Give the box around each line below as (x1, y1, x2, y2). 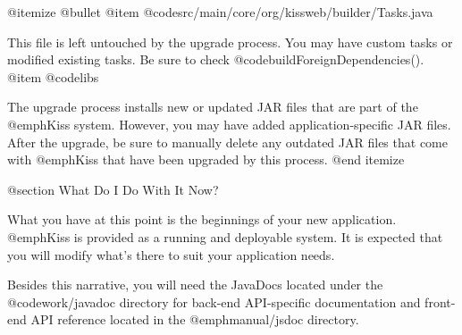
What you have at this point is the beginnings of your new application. (7, 210, 397, 229)
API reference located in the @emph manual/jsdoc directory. (30, 310, 359, 329)
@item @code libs (7, 67, 99, 86)
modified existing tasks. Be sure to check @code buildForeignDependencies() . (7, 50, 424, 69)
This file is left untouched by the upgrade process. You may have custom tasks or (7, 32, 453, 51)
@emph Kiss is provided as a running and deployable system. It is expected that (7, 227, 443, 246)
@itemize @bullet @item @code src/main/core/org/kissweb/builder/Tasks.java (7, 3, 433, 21)
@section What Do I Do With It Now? (7, 180, 219, 198)
